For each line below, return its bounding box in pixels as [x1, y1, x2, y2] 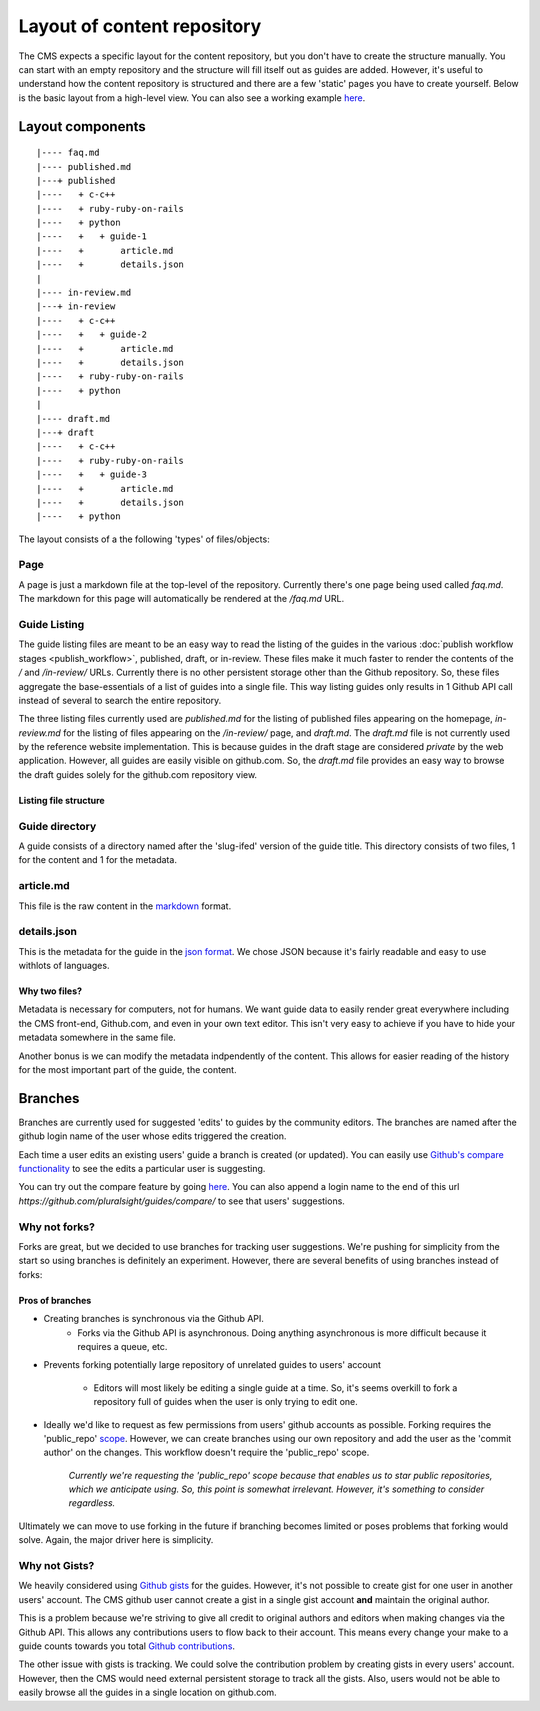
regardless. [68, 1497, 116, 1509]
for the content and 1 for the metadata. [18, 854, 177, 866]
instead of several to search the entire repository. [18, 694, 222, 706]
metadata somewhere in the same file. [18, 1031, 177, 1044]
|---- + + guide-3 [36, 469, 148, 480]
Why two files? [18, 985, 83, 997]
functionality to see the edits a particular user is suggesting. [18, 1163, 266, 1175]
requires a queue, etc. [77, 1340, 168, 1352]
